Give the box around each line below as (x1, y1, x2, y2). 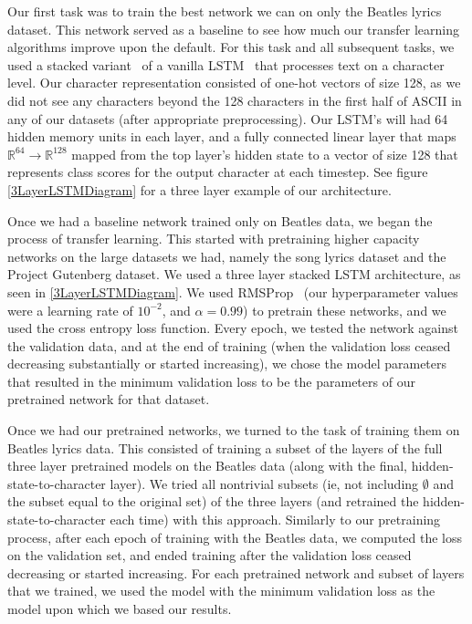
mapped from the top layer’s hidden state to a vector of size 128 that (71, 144, 458, 163)
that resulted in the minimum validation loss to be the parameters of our (7, 371, 415, 390)
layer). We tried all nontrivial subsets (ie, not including (110, 473, 419, 493)
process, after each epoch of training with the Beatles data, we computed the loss (7, 527, 463, 546)
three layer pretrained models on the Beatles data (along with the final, (7, 456, 408, 475)
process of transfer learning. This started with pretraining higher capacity (7, 229, 420, 248)
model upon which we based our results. (7, 599, 232, 618)
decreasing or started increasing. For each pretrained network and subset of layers (7, 563, 465, 582)
